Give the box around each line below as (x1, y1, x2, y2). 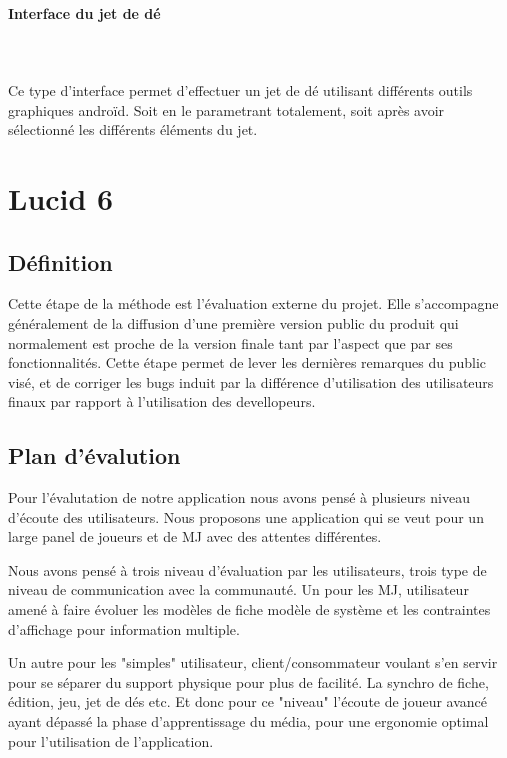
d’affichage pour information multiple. (8, 618, 240, 639)
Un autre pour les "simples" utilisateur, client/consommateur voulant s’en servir (8, 652, 498, 673)
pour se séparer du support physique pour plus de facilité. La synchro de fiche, (8, 671, 489, 692)
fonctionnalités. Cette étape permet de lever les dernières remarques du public (8, 352, 487, 373)
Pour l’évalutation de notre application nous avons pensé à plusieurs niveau (8, 487, 470, 508)
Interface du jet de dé (8, 2, 161, 23)
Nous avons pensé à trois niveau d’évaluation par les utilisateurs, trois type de (8, 559, 487, 580)
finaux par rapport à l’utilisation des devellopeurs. (8, 391, 316, 412)
